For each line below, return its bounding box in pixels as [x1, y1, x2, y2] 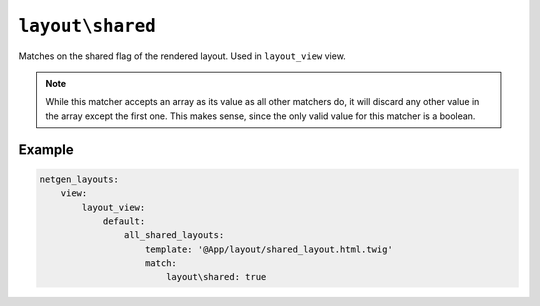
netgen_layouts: [39, 173, 120, 185]
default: [102, 215, 146, 227]
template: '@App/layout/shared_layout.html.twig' [145, 243, 394, 255]
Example [18, 141, 74, 158]
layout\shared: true [165, 271, 267, 283]
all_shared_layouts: [123, 230, 225, 241]
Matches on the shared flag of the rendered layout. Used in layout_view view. [18, 50, 347, 62]
